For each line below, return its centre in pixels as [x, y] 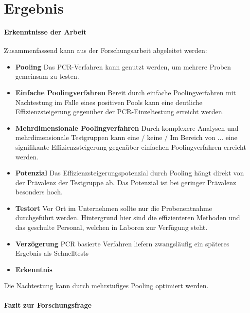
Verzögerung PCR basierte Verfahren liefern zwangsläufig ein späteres [122, 243]
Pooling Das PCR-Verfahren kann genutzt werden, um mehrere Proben [123, 66]
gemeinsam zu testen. [47, 76]
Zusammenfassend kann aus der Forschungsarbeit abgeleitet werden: [106, 50]
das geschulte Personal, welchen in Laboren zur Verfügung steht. [111, 227]
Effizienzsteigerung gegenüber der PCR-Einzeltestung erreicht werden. [120, 112]
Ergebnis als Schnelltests [52, 253]
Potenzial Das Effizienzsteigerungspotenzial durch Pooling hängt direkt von [130, 173]
